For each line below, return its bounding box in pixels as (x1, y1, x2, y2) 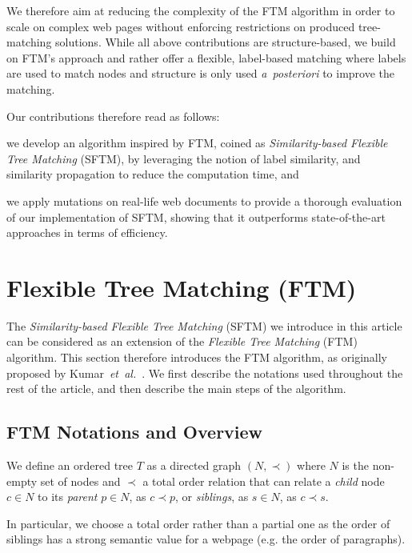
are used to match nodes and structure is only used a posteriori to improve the (6, 65, 395, 82)
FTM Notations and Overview (6, 419, 263, 444)
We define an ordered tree (6, 457, 134, 474)
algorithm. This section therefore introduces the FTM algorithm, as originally (6, 349, 387, 366)
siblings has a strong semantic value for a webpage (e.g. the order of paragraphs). (6, 531, 406, 547)
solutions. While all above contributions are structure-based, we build (55, 34, 396, 50)
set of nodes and (40, 472, 121, 489)
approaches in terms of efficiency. (6, 224, 168, 241)
